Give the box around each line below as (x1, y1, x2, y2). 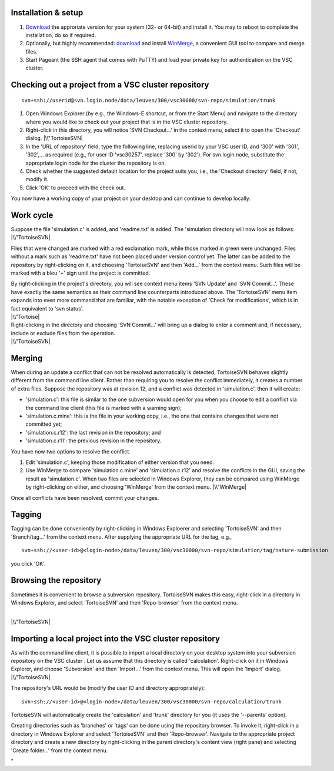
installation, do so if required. (25, 31, 96, 38)
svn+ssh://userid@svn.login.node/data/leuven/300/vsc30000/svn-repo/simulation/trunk (21, 97, 276, 104)
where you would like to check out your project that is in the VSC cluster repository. (25, 118, 228, 125)
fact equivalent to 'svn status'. (11, 305, 84, 312)
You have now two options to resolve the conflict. (11, 448, 131, 455)
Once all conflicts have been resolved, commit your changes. (11, 494, 159, 501)
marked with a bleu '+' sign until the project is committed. (11, 269, 151, 276)
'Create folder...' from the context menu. (11, 747, 108, 754)
